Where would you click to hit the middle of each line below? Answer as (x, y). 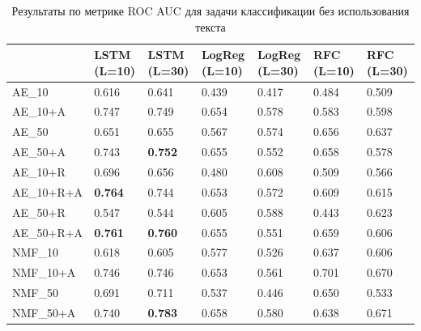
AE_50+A (39, 152)
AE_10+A (39, 111)
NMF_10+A (44, 272)
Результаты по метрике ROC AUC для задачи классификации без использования (210, 11)
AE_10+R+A (48, 191)
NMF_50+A (44, 312)
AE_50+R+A (48, 232)
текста (210, 26)
